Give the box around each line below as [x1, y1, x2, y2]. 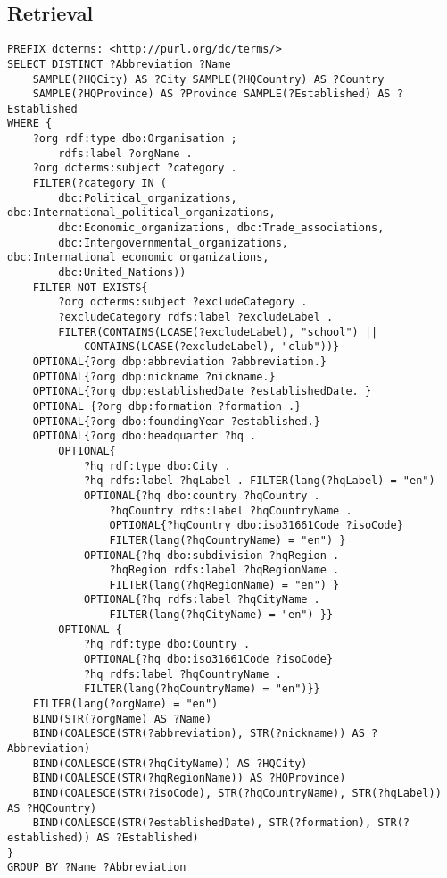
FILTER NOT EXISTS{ [32, 280, 148, 294]
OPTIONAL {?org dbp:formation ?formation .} [32, 399, 302, 413]
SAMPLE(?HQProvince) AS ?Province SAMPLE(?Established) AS [32, 88, 391, 101]
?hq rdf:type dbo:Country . [83, 638, 251, 651]
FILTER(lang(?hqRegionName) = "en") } [109, 578, 340, 591]
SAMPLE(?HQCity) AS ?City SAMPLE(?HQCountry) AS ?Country [32, 72, 385, 86]
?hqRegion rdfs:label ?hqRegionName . [109, 564, 340, 577]
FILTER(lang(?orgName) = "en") [32, 698, 219, 711]
